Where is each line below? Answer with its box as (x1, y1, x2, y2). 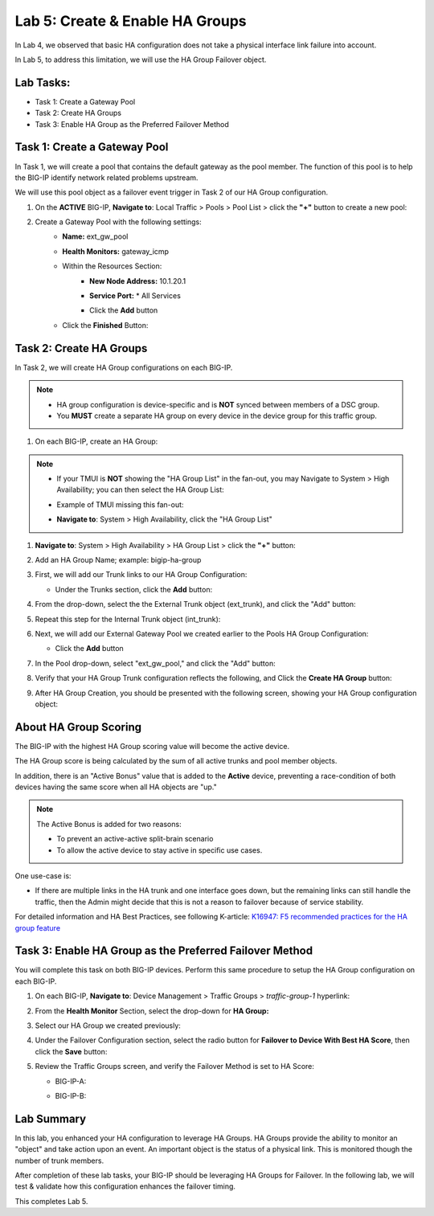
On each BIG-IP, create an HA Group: (35, 436, 158, 446)
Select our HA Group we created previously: (35, 1021, 181, 1030)
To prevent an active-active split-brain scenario (56, 834, 214, 844)
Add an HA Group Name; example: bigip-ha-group (35, 555, 202, 565)
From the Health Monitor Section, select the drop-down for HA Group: (35, 1005, 269, 1016)
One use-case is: (14, 870, 72, 880)
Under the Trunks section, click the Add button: (55, 584, 213, 594)
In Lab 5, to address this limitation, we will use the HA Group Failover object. (14, 55, 267, 64)
